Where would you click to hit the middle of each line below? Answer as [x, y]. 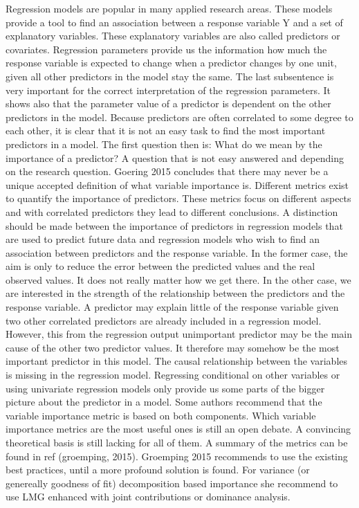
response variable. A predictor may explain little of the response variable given [172, 307]
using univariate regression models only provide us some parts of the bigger [165, 388]
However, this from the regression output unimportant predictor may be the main [179, 334]
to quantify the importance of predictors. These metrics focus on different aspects [178, 198]
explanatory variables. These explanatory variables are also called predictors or [173, 36]
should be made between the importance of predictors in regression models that [174, 225]
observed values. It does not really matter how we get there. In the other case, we [178, 279]
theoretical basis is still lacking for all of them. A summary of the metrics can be [177, 442]
